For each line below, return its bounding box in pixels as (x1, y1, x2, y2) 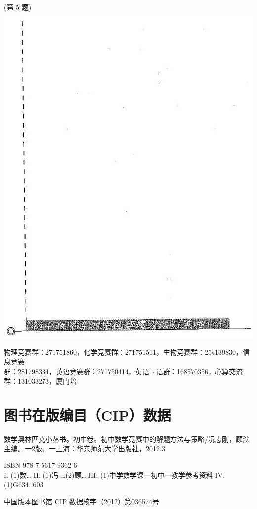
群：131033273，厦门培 (4, 376, 77, 386)
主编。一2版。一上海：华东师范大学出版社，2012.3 (4, 443, 165, 454)
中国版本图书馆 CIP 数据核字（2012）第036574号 (4, 496, 160, 506)
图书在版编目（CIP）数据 (4, 405, 171, 425)
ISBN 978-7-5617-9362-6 (4, 460, 77, 470)
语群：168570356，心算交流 (156, 366, 243, 376)
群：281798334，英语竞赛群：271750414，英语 (4, 366, 149, 376)
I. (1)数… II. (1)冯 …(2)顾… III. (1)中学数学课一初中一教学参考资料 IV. (4, 469, 225, 480)
